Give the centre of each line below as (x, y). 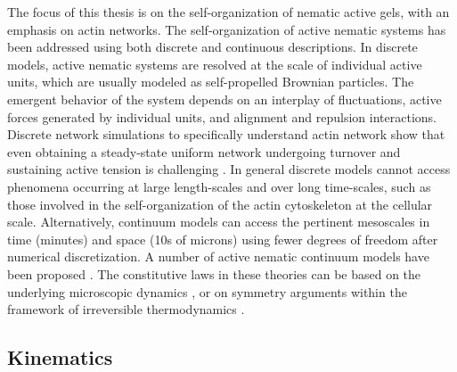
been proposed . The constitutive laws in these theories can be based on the (214, 273)
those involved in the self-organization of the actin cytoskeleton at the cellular (220, 204)
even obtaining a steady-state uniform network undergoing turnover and (204, 151)
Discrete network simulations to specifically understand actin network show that (226, 134)
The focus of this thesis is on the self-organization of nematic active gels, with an (228, 12)
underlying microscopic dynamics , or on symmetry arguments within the (207, 291)
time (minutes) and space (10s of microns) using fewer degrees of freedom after (223, 239)
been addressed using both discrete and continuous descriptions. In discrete (212, 47)
